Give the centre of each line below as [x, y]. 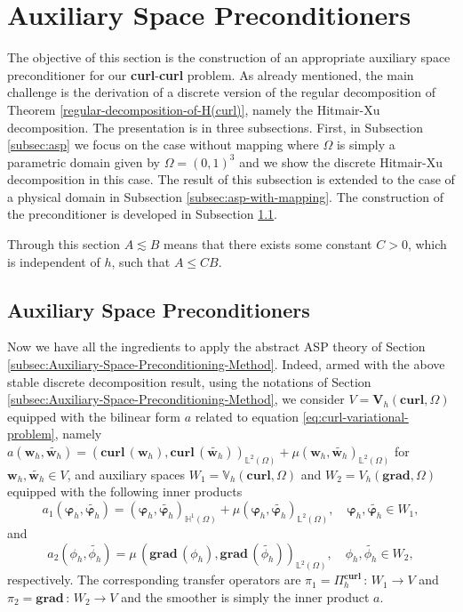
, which [427, 244]
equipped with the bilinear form [94, 416]
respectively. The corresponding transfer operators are [154, 580]
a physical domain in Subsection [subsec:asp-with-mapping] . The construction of [225, 196]
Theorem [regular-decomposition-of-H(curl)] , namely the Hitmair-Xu [194, 109]
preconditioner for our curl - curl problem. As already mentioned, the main [211, 74]
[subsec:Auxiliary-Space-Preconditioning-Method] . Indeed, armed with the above [226, 364]
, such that [141, 261]
